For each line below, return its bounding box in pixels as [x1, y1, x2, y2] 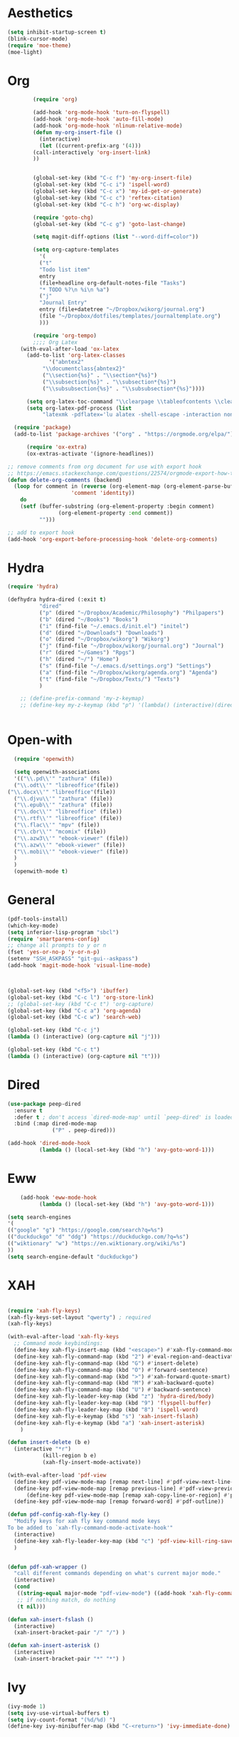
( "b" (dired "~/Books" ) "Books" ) [38, 615, 139, 623]
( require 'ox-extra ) [26, 444, 87, 451]
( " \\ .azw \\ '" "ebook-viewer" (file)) [14, 841, 126, 849]
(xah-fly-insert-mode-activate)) [42, 1459, 142, 1466]
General [7, 892, 55, 908]
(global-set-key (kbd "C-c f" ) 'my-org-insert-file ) [33, 175, 193, 182]
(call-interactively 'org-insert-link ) [33, 148, 152, 156]
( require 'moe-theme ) [7, 41, 72, 49]
